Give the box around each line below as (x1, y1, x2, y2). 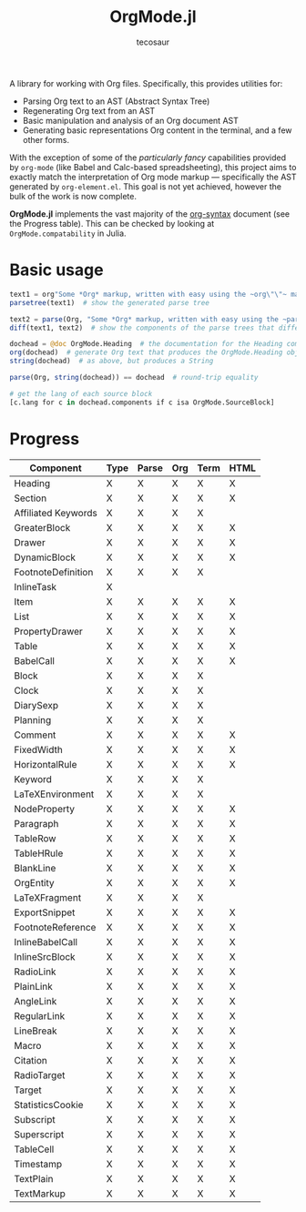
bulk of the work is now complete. (9, 190, 137, 201)
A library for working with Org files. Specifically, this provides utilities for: (9, 77, 283, 88)
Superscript (14, 1127, 65, 1140)
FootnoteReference (14, 921, 97, 933)
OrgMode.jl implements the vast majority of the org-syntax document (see (9, 208, 290, 219)
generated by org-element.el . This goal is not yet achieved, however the (9, 180, 282, 192)
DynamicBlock (14, 551, 76, 564)
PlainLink (14, 980, 53, 993)
